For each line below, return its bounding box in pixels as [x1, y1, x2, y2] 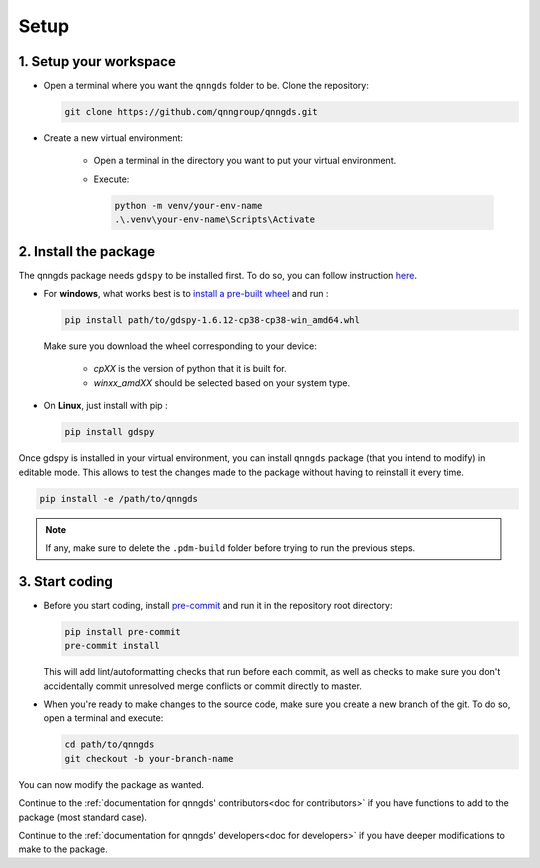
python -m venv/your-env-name [114, 200, 263, 211]
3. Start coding [18, 573, 114, 590]
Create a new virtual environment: [43, 132, 184, 144]
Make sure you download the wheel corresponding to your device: [43, 340, 317, 352]
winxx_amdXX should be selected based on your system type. [93, 376, 351, 389]
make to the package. [18, 843, 109, 855]
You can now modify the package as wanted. [18, 778, 205, 790]
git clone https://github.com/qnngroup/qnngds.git [64, 106, 319, 118]
